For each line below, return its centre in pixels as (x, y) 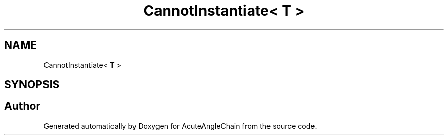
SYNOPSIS (32, 85)
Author (22, 106)
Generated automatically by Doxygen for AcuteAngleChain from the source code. (180, 126)
